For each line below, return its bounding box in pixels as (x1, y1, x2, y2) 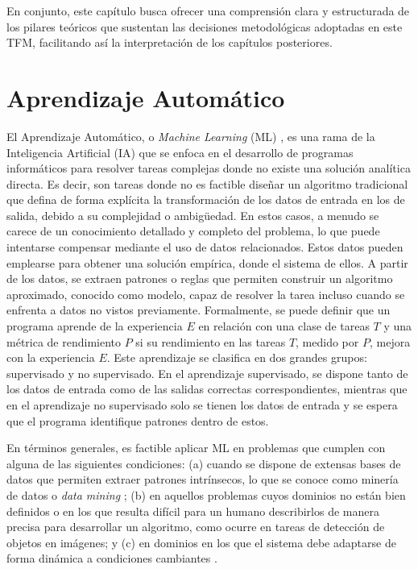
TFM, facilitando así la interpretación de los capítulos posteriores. (6, 34, 333, 51)
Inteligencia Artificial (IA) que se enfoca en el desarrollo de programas (6, 143, 354, 160)
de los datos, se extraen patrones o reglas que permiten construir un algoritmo (6, 270, 393, 287)
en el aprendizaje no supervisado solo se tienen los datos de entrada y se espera (6, 397, 398, 413)
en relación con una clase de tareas (198, 318, 370, 334)
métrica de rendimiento (6, 333, 122, 350)
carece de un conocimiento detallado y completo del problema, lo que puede (6, 222, 380, 239)
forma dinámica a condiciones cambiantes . (6, 550, 217, 567)
